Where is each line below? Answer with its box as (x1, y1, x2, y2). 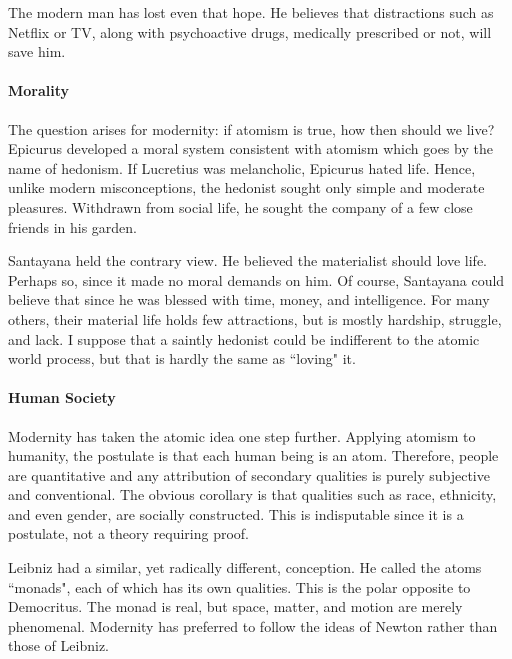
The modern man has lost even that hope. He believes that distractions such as (8, 2, 494, 22)
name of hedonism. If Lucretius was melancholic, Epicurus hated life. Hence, (8, 157, 476, 178)
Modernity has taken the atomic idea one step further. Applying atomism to (8, 425, 476, 446)
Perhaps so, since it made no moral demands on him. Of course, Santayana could (8, 269, 505, 290)
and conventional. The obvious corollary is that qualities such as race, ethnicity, (8, 484, 497, 505)
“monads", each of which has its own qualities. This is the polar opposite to (8, 576, 471, 597)
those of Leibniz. (8, 635, 109, 656)
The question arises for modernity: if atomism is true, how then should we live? (8, 118, 495, 139)
